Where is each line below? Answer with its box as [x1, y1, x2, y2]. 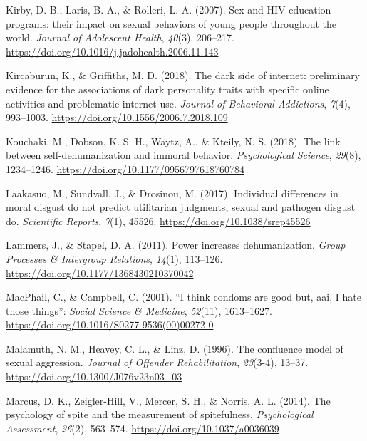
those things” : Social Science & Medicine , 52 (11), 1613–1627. [6, 303, 272, 318]
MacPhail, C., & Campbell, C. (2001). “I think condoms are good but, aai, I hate [6, 289, 361, 304]
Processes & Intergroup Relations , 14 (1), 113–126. [6, 251, 223, 266]
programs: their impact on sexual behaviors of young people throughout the [6, 16, 337, 31]
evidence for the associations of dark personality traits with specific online [6, 81, 329, 96]
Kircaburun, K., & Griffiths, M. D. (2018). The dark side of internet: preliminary [6, 68, 361, 83]
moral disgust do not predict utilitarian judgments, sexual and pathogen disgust [6, 199, 356, 214]
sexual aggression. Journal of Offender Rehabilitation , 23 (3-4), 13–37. [6, 355, 309, 370]
